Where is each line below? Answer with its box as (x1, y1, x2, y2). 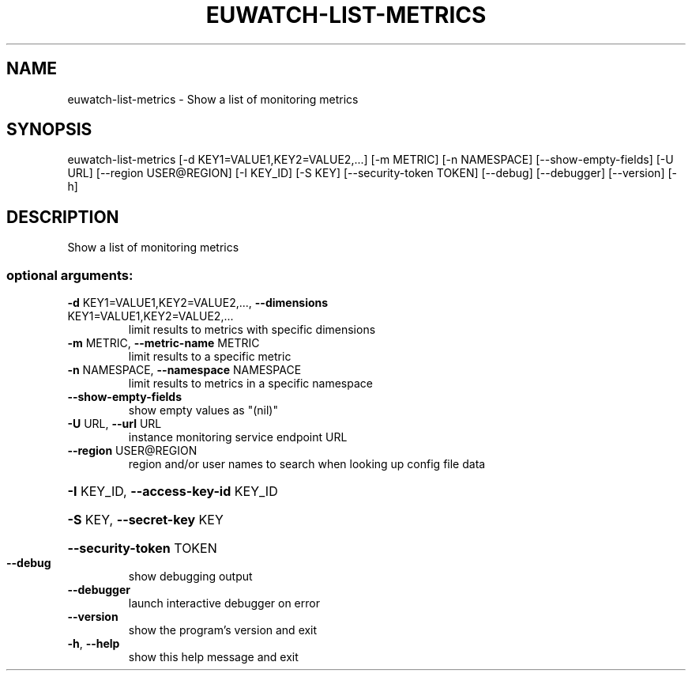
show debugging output (128, 569, 253, 584)
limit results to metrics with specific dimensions (128, 323, 376, 337)
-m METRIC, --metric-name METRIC (67, 336, 260, 350)
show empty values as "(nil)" (128, 403, 278, 418)
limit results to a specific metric (128, 350, 291, 364)
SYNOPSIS (6, 119, 92, 140)
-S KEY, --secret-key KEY (67, 512, 224, 528)
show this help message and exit (128, 650, 299, 664)
